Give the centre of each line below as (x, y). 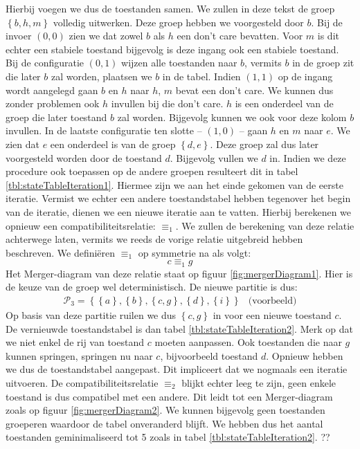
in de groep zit (323, 63)
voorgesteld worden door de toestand (84, 157)
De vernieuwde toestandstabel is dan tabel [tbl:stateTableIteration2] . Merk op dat (179, 328)
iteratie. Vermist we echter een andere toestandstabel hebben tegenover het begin (178, 198)
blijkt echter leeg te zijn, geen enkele (259, 382)
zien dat (22, 144)
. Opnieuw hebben (305, 355)
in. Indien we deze (308, 157)
